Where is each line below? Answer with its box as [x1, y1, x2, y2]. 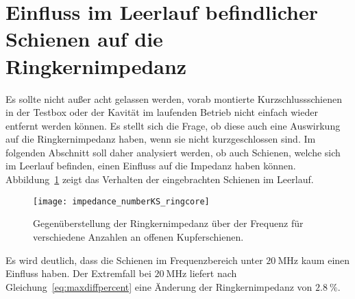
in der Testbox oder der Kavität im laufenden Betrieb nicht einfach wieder [5, 105, 318, 119]
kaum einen [301, 252, 350, 267]
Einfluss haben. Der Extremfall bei [5, 266, 151, 280]
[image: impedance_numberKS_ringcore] [33, 196, 210, 206]
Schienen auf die [5, 25, 163, 53]
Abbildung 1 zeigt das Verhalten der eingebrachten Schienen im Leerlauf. [5, 172, 314, 187]
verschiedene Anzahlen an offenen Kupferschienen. [33, 229, 244, 243]
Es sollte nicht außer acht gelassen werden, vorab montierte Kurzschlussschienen [5, 91, 342, 106]
